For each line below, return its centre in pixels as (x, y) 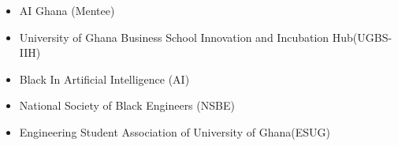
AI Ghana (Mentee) (67, 10)
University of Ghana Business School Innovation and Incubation (174, 37)
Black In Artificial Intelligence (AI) (104, 79)
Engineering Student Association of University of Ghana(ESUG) (175, 131)
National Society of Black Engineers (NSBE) (127, 105)
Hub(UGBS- (362, 37)
